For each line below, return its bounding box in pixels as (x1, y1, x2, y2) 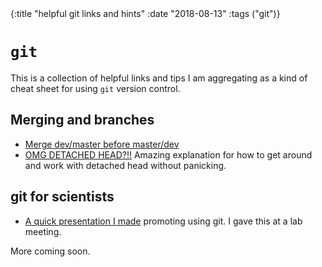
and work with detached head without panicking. (24, 159, 227, 171)
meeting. (24, 225, 62, 237)
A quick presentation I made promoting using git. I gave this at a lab (24, 215, 303, 227)
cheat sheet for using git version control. (10, 82, 181, 94)
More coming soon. (10, 245, 91, 257)
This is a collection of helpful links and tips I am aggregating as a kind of (10, 72, 308, 84)
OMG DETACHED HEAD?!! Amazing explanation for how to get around (24, 148, 313, 161)
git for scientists (10, 188, 115, 206)
